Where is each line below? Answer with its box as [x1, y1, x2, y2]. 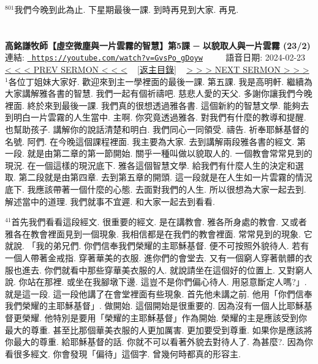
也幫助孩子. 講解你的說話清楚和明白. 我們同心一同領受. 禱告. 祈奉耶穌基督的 [5, 123, 309, 135]
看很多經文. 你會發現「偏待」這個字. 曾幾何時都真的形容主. [5, 347, 241, 360]
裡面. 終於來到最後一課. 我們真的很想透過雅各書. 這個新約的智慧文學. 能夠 [5, 98, 301, 111]
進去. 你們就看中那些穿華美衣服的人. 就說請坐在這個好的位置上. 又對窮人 [21, 263, 312, 276]
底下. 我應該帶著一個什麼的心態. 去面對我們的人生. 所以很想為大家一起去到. [5, 182, 306, 195]
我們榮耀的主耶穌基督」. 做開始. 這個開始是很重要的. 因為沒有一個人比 [5, 299, 287, 312]
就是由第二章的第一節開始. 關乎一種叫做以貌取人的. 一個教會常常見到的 [27, 147, 312, 160]
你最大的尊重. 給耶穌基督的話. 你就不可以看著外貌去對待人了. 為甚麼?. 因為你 [5, 335, 313, 348]
